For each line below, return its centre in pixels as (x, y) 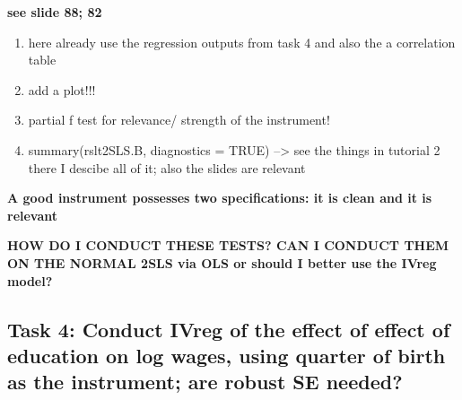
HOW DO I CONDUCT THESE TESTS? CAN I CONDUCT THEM (228, 245)
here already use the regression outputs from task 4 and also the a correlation (242, 42)
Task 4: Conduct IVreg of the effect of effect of (229, 329)
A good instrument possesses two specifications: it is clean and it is (220, 198)
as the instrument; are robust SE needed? (205, 382)
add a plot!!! (62, 89)
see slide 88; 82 (55, 12)
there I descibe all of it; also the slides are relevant (167, 167)
